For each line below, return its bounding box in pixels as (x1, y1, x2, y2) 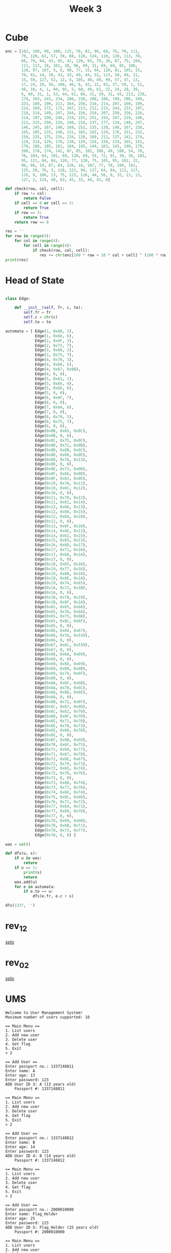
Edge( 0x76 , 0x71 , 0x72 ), (35, 799, 88, 804)
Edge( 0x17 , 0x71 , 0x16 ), (35, 548, 88, 553)
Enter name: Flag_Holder (5, 1212, 58, 1217)
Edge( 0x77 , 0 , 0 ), (35, 813, 74, 818)
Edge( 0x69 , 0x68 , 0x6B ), (35, 666, 88, 671)
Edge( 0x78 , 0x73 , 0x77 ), (35, 828, 88, 833)
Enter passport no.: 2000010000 (5, 1207, 74, 1212)
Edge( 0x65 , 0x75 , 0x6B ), (35, 614, 88, 619)
